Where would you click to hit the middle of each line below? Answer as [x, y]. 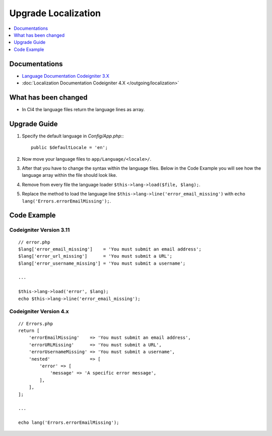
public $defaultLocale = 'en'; [70, 148]
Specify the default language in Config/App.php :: [73, 136]
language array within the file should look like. [70, 175]
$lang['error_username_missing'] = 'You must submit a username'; [102, 263]
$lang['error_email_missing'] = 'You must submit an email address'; [110, 249]
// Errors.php [36, 324]
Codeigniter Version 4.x [39, 312]
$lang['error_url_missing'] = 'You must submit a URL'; [95, 256]
